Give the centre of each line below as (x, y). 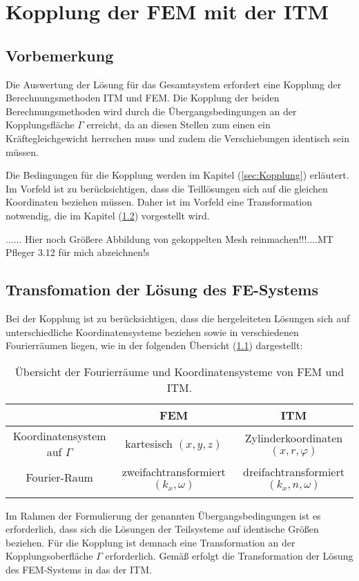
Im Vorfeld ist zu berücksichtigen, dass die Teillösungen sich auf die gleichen (167, 188)
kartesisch (149, 444)
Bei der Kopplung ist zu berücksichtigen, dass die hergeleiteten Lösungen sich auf (178, 318)
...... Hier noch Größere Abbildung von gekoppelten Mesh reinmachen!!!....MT (169, 238)
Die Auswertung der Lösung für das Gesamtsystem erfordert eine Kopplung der (174, 84)
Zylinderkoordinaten (294, 438)
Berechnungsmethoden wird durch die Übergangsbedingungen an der (151, 111)
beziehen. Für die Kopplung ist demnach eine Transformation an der (151, 542)
